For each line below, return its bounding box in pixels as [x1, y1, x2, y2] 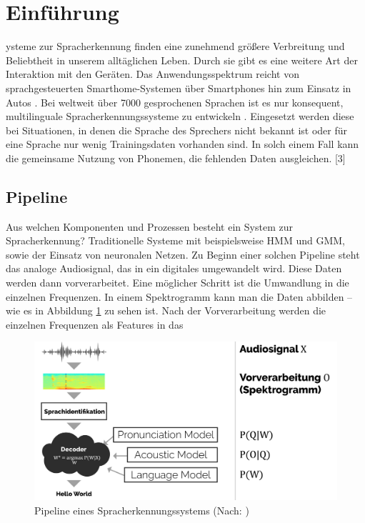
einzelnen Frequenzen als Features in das [6, 317, 184, 332]
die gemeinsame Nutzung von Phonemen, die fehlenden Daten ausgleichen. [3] [6, 150, 346, 165]
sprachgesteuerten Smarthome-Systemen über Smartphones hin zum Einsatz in [6, 80, 351, 95]
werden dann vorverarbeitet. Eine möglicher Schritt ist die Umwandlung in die [6, 275, 349, 290]
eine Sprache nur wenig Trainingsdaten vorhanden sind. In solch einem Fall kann [6, 136, 359, 151]
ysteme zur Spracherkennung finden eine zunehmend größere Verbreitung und [6, 39, 345, 54]
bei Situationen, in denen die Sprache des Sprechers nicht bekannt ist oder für [6, 122, 348, 137]
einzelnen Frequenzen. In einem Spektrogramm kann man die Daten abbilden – [6, 289, 353, 304]
